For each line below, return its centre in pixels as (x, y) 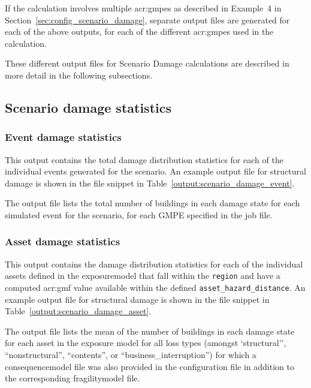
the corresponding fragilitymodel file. (73, 378)
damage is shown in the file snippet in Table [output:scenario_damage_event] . (150, 183)
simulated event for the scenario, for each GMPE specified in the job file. (139, 214)
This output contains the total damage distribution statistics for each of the (144, 159)
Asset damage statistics (63, 241)
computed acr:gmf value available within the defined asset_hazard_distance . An (155, 287)
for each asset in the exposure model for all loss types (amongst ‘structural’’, (146, 343)
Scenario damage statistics (88, 107)
